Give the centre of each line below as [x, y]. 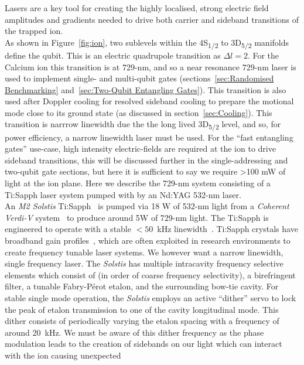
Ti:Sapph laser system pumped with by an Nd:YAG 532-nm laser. [123, 194]
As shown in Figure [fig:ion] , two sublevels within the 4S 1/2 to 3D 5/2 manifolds [147, 43]
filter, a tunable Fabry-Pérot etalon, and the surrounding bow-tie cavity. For [142, 286]
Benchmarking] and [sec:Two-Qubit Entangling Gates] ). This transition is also [146, 89]
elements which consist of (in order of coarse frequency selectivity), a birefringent [150, 274]
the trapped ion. [34, 31]
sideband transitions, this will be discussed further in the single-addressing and [146, 160]
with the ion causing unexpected [63, 355]
